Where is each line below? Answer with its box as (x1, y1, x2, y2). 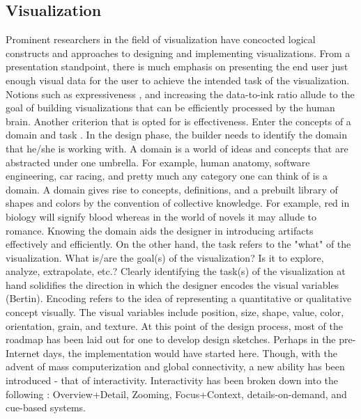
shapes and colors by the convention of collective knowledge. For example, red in (6, 196, 350, 210)
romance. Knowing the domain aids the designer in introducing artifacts (6, 223, 314, 237)
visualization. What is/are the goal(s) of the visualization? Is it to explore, (6, 250, 324, 264)
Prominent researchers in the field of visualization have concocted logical (6, 32, 316, 47)
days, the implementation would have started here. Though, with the (43, 345, 337, 360)
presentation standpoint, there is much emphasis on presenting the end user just (6, 59, 348, 74)
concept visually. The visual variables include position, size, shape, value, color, (6, 305, 344, 319)
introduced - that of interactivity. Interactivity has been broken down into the (6, 373, 339, 388)
